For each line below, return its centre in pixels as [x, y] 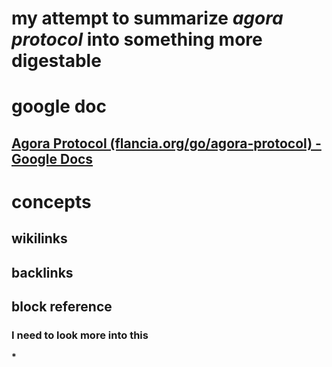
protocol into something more [137, 39]
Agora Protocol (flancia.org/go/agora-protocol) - [166, 143]
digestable [56, 61]
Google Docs [52, 158]
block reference [62, 307]
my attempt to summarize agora [147, 18]
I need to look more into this [80, 335]
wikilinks [39, 238]
